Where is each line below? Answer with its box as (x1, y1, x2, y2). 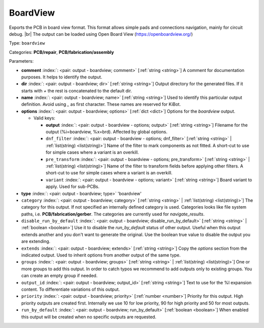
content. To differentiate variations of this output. (21, 286, 120, 292)
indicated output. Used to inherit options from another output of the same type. (21, 252, 181, 258)
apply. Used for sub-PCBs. (45, 184, 100, 189)
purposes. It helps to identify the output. (21, 74, 103, 80)
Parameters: (9, 58, 34, 64)
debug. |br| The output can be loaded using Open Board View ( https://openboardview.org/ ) (9, 31, 193, 37)
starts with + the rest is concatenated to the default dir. (21, 88, 132, 94)
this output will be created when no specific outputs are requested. (21, 314, 156, 320)
